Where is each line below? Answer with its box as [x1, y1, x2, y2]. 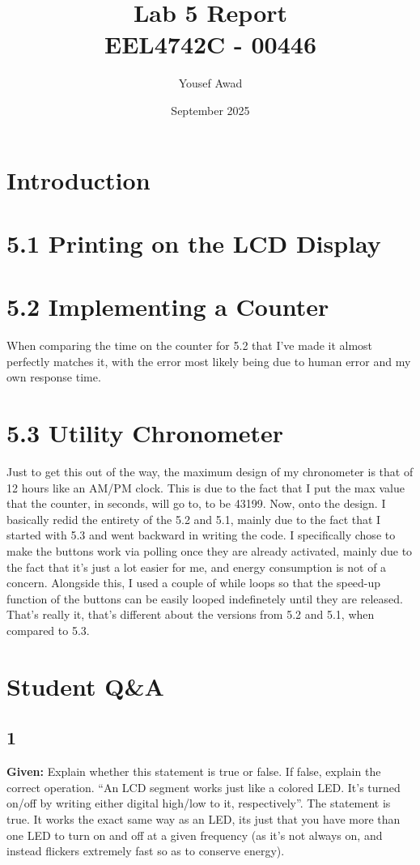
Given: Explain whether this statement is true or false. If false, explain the [6, 763, 381, 780]
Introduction [6, 163, 151, 196]
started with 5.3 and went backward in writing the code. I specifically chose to [6, 526, 396, 543]
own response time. [6, 369, 101, 386]
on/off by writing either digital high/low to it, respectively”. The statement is [6, 795, 391, 812]
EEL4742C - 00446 [104, 28, 317, 61]
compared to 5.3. [6, 622, 90, 639]
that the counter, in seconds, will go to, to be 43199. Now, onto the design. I [6, 495, 386, 512]
